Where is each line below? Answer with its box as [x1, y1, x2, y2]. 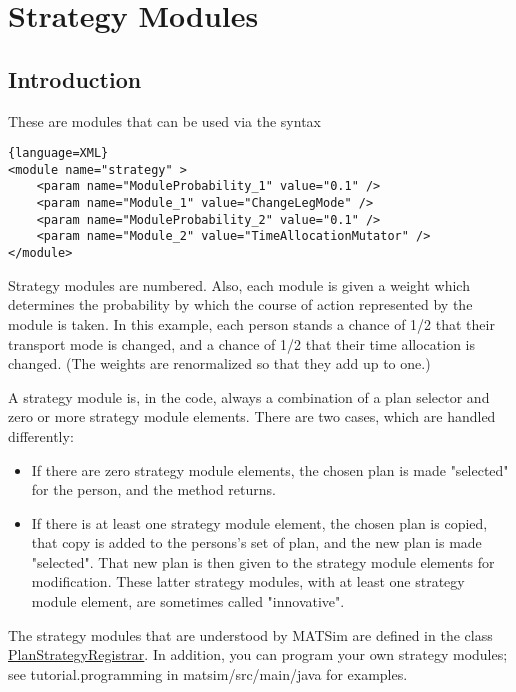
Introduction [8, 63, 142, 94]
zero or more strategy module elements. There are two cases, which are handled [8, 406, 496, 427]
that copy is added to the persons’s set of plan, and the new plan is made [31, 532, 482, 553]
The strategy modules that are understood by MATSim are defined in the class [8, 624, 493, 645]
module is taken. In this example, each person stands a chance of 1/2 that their [8, 313, 495, 334]
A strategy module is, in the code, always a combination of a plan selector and [8, 386, 490, 407]
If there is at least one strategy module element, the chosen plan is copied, [31, 512, 488, 533]
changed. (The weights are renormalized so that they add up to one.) [8, 353, 431, 374]
